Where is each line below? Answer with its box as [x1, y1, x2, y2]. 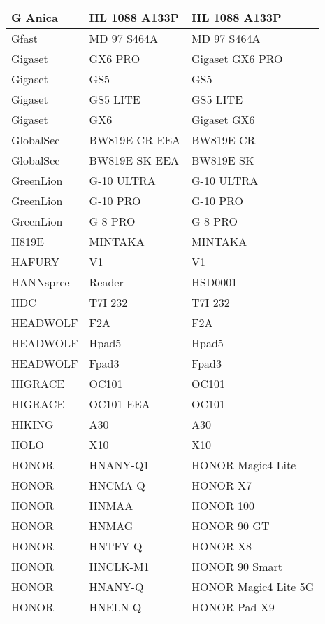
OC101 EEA [89, 396, 150, 412]
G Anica [11, 9, 58, 25]
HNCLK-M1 [89, 558, 150, 574]
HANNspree [11, 274, 70, 290]
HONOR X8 [192, 538, 252, 554]
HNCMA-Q [89, 477, 145, 493]
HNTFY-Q [89, 538, 143, 554]
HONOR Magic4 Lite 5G [192, 578, 315, 595]
